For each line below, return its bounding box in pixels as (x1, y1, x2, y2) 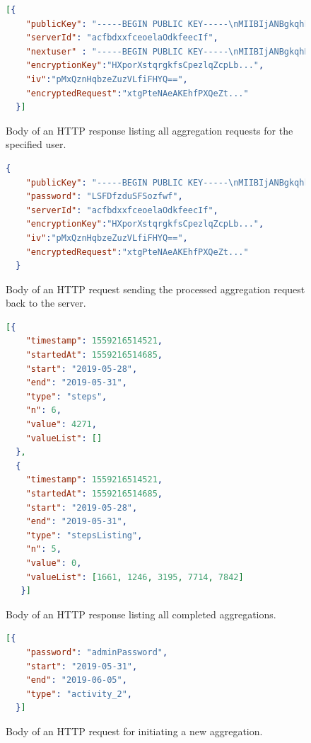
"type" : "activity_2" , (25, 688, 133, 699)
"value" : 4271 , (25, 419, 97, 430)
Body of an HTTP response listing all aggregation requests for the (6, 123, 293, 137)
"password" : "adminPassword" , (25, 647, 168, 657)
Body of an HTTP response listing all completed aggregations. (6, 606, 276, 621)
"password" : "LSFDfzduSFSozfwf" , (25, 191, 183, 202)
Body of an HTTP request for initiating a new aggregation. (6, 723, 263, 738)
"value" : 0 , (25, 557, 82, 568)
